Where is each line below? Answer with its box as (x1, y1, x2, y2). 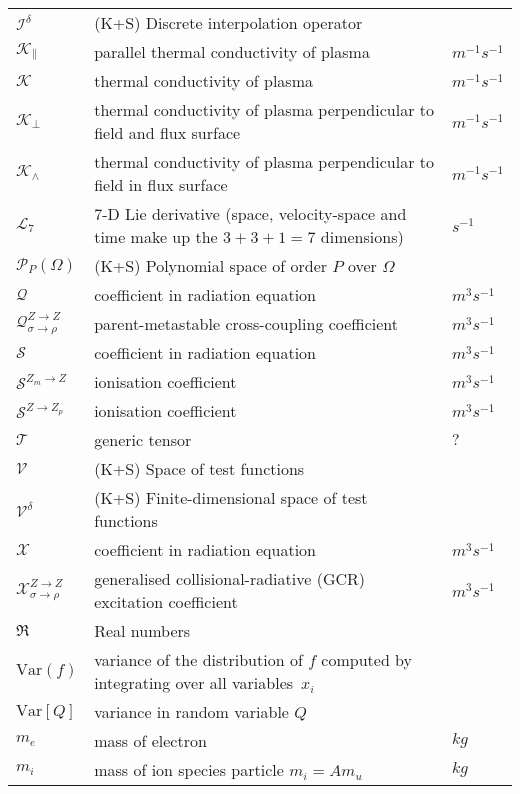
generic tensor (94, 428, 192, 451)
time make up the (94, 225, 218, 248)
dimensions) (320, 225, 404, 248)
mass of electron (94, 729, 207, 752)
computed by (321, 648, 413, 671)
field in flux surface (94, 173, 228, 196)
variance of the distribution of (94, 648, 303, 671)
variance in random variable (94, 700, 289, 723)
